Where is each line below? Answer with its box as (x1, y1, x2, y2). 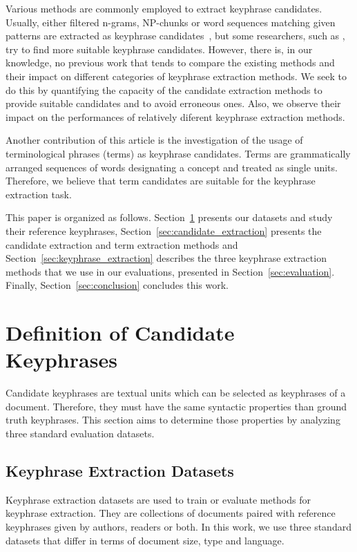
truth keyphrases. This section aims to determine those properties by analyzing (6, 412, 340, 427)
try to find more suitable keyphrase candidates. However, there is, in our (6, 41, 313, 56)
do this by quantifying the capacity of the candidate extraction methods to (6, 82, 322, 97)
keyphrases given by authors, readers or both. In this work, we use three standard (6, 519, 351, 533)
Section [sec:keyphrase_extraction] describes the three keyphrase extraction (6, 251, 327, 265)
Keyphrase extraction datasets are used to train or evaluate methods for (6, 492, 311, 506)
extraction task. (6, 187, 72, 201)
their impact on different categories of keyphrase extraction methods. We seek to (6, 68, 347, 83)
